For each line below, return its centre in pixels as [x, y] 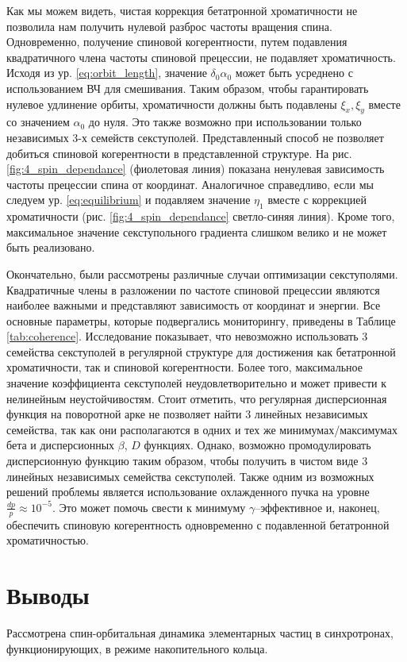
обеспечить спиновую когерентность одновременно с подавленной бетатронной [198, 524]
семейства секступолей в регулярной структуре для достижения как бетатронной [201, 351]
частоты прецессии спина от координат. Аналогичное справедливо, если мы [190, 184]
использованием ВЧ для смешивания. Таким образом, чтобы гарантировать [188, 88]
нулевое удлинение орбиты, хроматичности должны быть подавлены [172, 104]
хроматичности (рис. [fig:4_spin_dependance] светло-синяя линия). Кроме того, [201, 216]
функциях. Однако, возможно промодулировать [257, 445]
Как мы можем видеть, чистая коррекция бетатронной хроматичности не [182, 10]
